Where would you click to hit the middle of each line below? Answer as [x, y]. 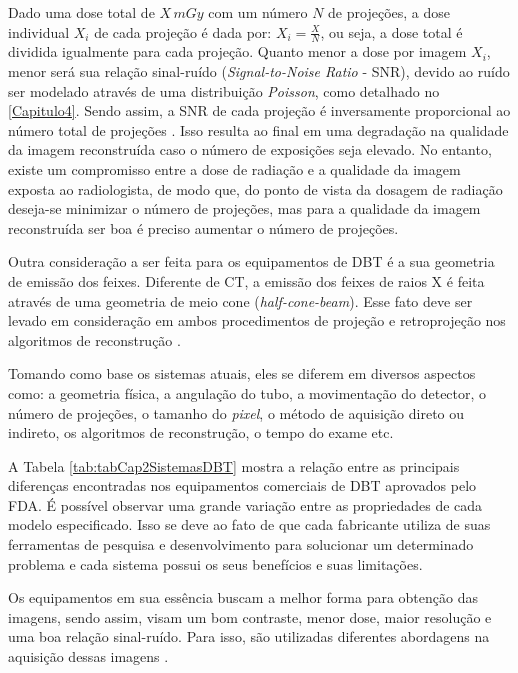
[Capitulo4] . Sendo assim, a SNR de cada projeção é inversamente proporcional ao [259, 110]
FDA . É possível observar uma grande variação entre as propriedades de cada [245, 504]
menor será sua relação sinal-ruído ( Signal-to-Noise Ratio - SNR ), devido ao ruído [259, 71]
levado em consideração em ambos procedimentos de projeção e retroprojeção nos [257, 320]
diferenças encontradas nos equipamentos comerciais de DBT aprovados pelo [242, 485]
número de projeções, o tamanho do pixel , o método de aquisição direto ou [236, 412]
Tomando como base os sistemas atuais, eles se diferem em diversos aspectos [242, 373]
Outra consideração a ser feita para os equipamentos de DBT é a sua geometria [251, 261]
